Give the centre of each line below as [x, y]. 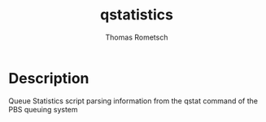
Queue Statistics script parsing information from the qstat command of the [133, 101]
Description [49, 78]
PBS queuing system [44, 109]
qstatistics [137, 15]
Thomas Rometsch [137, 37]
